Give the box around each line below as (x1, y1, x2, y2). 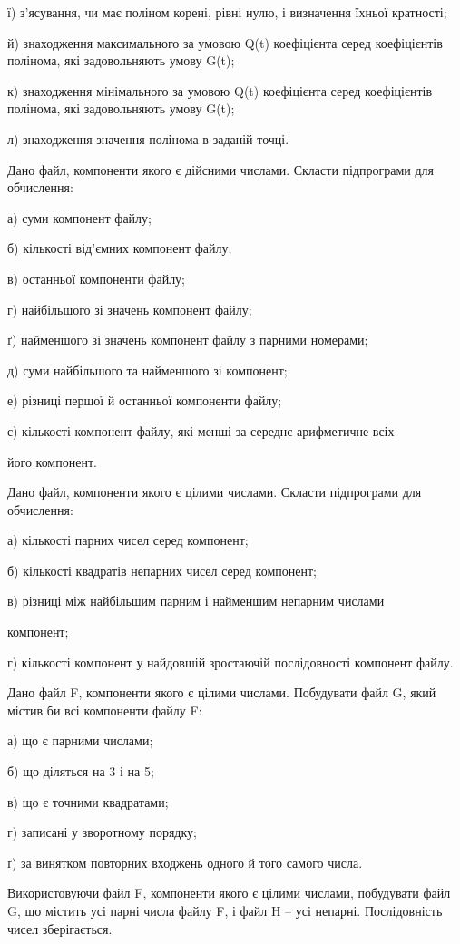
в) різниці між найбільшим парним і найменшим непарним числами (7, 591, 385, 610)
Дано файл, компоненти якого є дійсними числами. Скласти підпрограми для (7, 160, 435, 179)
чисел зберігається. (7, 919, 113, 938)
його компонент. (7, 452, 97, 471)
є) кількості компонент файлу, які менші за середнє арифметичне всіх (7, 421, 395, 440)
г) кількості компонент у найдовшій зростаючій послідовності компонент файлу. (7, 652, 454, 671)
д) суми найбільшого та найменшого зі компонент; (7, 360, 288, 379)
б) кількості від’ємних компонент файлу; (7, 238, 232, 258)
